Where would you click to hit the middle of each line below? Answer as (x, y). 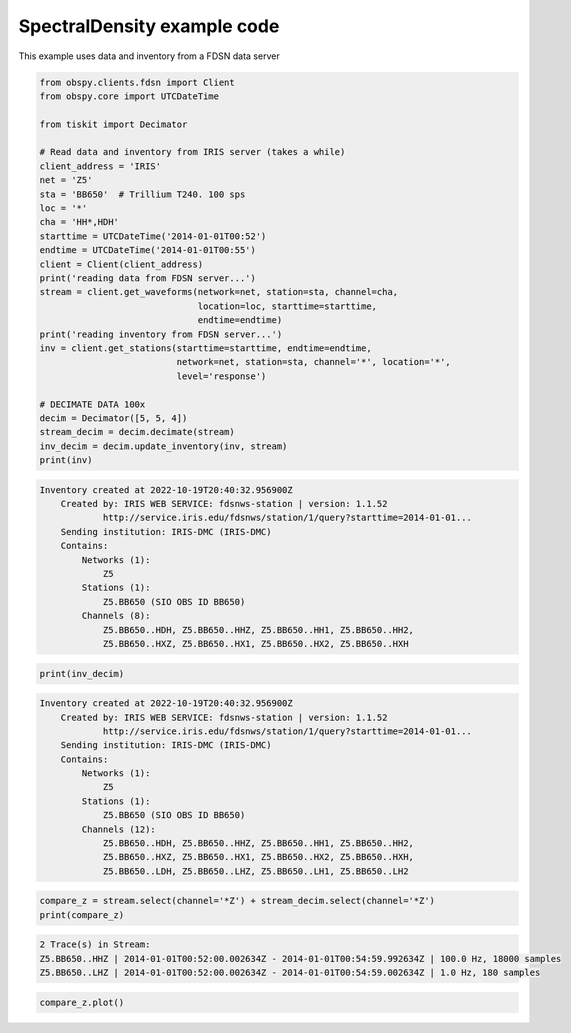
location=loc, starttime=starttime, (287, 306)
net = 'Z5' (66, 180)
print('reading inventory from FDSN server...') (161, 334)
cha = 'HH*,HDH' (79, 222)
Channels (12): (119, 829)
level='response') (221, 376)
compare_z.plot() (82, 1002)
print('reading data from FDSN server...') (148, 278)
